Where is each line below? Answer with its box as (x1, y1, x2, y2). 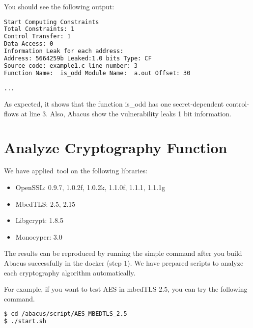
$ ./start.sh (4, 318, 46, 325)
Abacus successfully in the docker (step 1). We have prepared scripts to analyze (4, 258, 244, 268)
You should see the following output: (4, 1, 114, 11)
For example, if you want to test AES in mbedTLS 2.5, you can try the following (4, 284, 248, 294)
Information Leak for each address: (4, 48, 124, 55)
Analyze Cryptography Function (4, 137, 227, 157)
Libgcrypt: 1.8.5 (15, 215, 63, 225)
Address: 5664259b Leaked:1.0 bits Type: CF (4, 55, 152, 62)
